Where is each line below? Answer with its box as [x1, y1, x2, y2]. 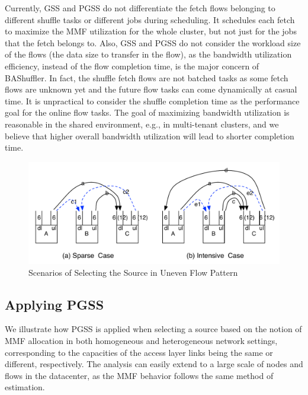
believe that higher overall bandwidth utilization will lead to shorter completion [5, 129, 294, 142]
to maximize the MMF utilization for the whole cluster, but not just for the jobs [5, 25, 297, 37]
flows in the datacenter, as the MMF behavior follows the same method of [5, 369, 274, 381]
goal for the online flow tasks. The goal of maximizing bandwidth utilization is [5, 106, 290, 119]
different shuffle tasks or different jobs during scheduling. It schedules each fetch [5, 13, 295, 26]
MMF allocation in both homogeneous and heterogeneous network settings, [5, 334, 278, 346]
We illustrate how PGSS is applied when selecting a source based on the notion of [5, 323, 302, 335]
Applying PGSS [5, 295, 104, 313]
